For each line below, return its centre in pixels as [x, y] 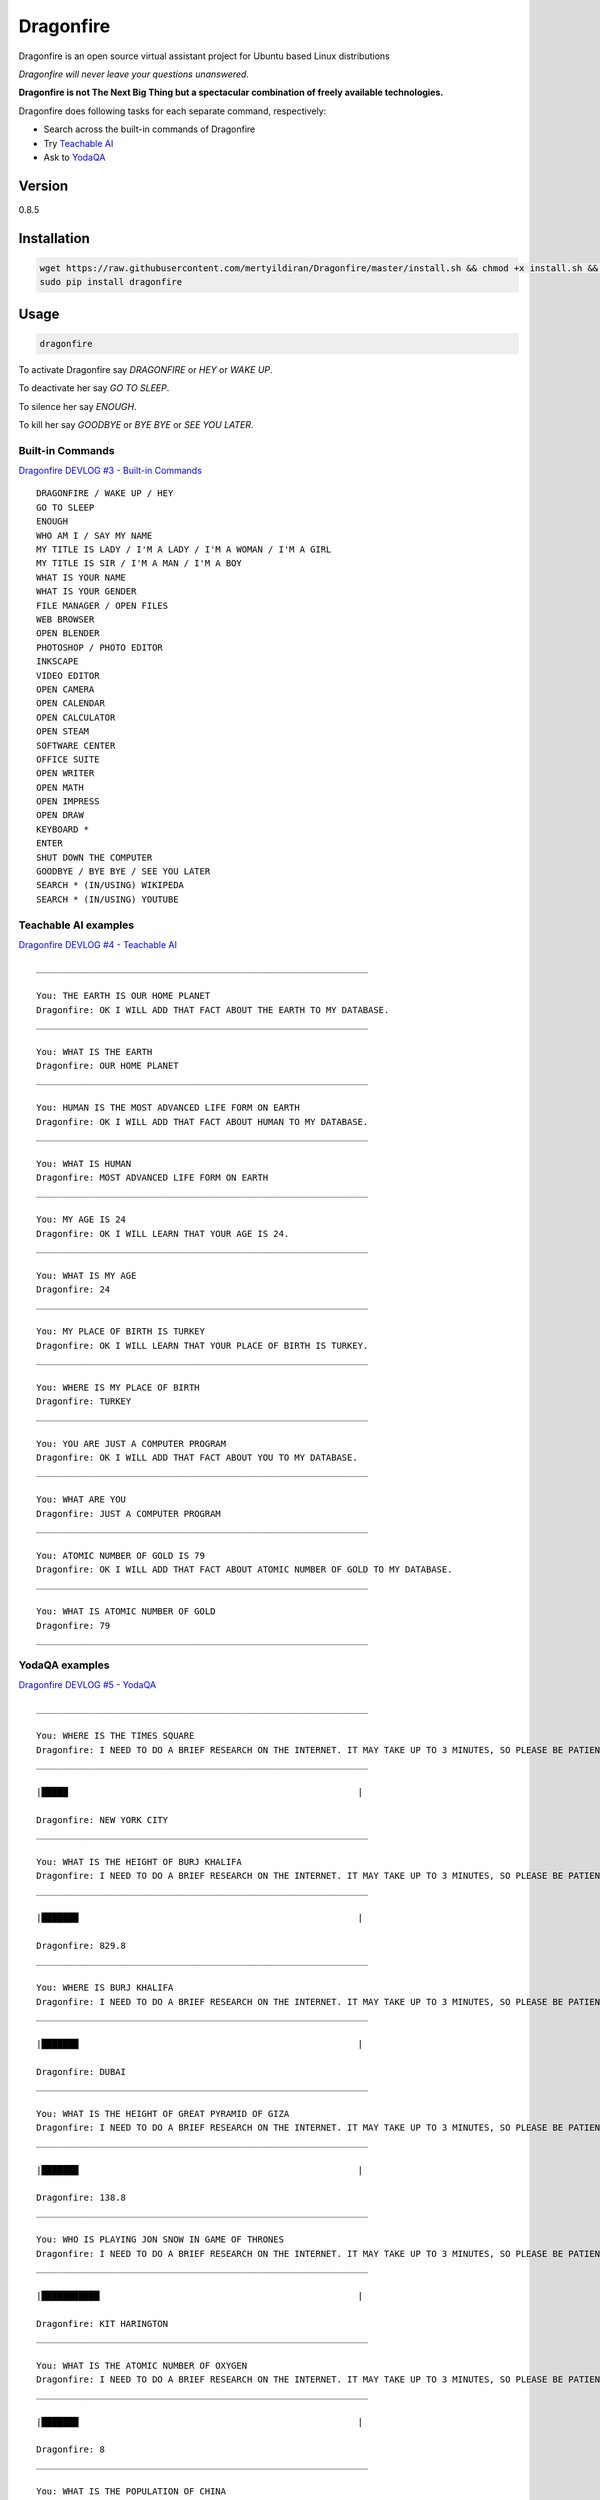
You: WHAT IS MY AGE [86, 1275]
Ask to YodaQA [74, 157]
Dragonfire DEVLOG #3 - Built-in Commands [110, 471]
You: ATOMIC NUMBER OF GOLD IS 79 [120, 1555]
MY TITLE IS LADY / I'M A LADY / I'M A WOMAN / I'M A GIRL [184, 549]
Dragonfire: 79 [73, 1625]
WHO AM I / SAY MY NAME [94, 535]
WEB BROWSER [65, 619]
